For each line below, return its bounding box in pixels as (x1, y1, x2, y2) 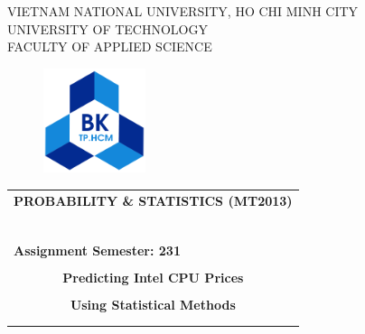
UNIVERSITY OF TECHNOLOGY (7, 19, 208, 38)
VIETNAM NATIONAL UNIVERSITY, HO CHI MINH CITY (7, 2, 359, 20)
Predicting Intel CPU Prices (62, 267, 244, 286)
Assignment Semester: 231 (14, 240, 181, 259)
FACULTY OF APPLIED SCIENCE (7, 37, 212, 56)
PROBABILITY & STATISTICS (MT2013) (14, 190, 293, 209)
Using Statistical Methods (70, 294, 236, 313)
